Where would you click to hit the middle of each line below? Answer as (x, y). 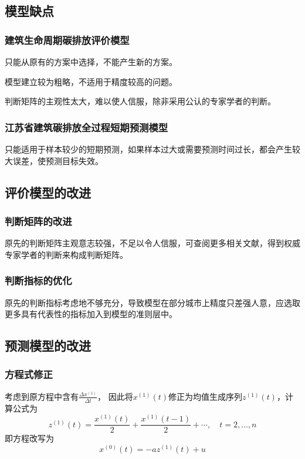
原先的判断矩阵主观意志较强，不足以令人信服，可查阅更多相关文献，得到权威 (152, 243)
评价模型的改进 (48, 192)
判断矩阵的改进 (38, 221)
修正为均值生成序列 (206, 396)
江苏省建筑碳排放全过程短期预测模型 (87, 127)
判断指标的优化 (38, 280)
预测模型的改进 (48, 346)
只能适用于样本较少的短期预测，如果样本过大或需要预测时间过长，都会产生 (148, 149)
